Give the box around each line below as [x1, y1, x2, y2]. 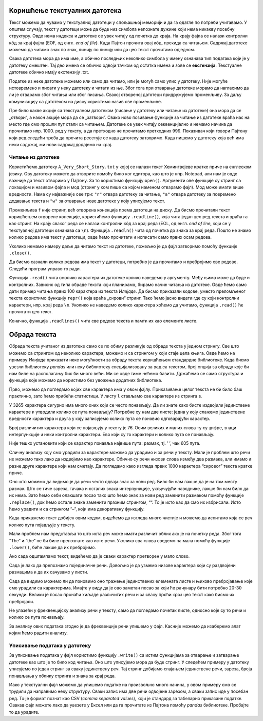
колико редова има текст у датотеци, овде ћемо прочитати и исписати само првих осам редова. [9, 234, 212, 240]
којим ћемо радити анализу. [9, 630, 68, 636]
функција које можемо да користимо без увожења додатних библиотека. [9, 378, 163, 383]
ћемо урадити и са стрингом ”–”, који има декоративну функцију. [9, 506, 145, 512]
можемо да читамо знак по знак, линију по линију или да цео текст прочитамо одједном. [9, 47, 195, 53]
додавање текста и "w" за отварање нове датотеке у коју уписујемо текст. [9, 198, 166, 204]
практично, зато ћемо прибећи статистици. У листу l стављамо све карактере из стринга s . [9, 393, 203, 399]
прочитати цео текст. [9, 309, 53, 315]
